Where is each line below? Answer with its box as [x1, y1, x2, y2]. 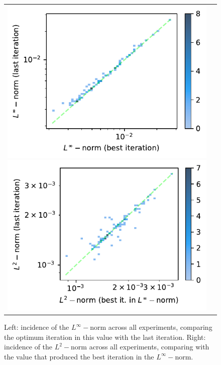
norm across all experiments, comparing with [71, 341, 209, 352]
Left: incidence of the [4, 322, 69, 332]
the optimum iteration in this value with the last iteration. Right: [4, 331, 206, 342]
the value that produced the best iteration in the [4, 351, 154, 361]
